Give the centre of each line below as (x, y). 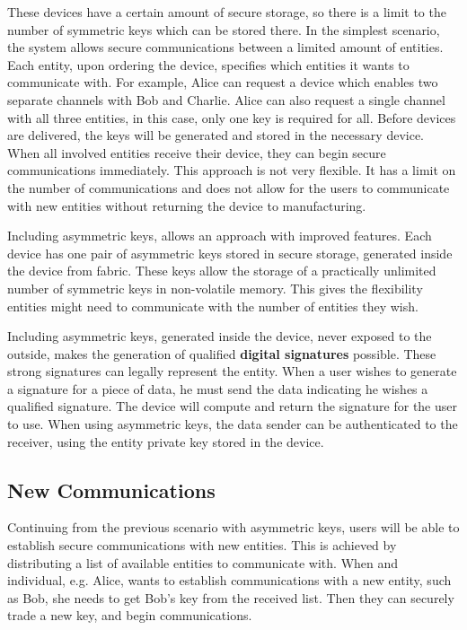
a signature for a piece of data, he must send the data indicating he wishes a (218, 388)
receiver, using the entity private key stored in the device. (166, 441)
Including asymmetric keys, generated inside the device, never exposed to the (220, 336)
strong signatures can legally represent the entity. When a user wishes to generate (232, 371)
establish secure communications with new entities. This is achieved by (202, 545)
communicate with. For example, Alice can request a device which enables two (223, 82)
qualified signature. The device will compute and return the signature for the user (232, 406)
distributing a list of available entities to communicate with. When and (203, 562)
